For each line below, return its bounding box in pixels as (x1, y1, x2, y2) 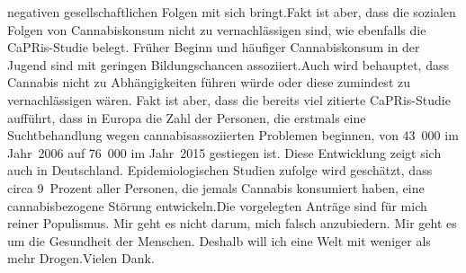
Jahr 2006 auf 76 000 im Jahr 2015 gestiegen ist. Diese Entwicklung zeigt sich (7, 143, 442, 162)
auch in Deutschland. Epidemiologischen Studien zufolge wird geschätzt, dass (7, 161, 433, 180)
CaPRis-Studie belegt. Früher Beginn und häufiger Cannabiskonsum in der (7, 38, 420, 57)
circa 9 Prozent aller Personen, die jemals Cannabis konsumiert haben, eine (7, 178, 425, 197)
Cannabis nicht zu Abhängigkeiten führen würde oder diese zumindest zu (7, 73, 410, 92)
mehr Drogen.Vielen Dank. (7, 249, 155, 268)
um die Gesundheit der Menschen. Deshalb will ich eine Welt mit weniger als (7, 231, 431, 250)
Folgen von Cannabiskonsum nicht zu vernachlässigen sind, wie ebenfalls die (7, 20, 426, 39)
